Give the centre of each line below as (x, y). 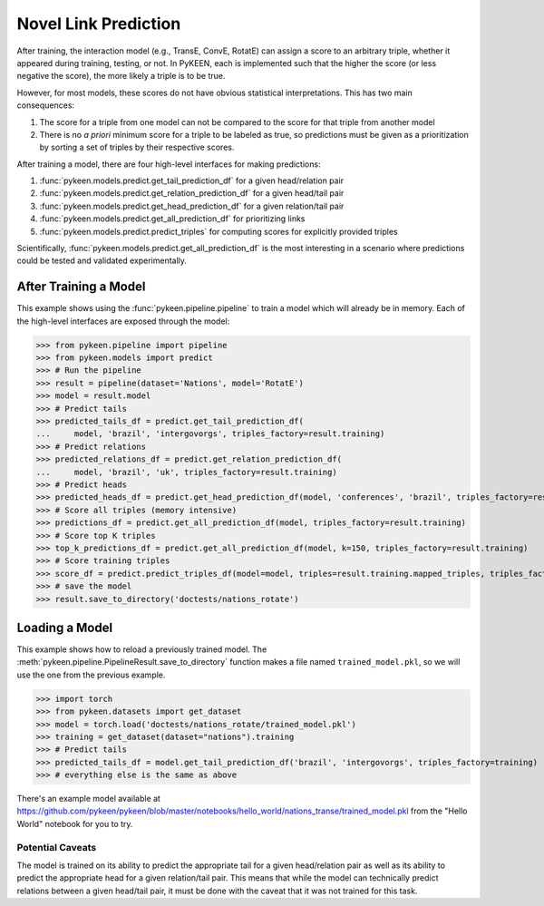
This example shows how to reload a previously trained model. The (142, 649)
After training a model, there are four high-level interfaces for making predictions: (169, 164)
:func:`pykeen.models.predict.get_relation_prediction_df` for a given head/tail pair (192, 193)
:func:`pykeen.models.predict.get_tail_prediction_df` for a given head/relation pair (192, 180)
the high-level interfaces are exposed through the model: (123, 321)
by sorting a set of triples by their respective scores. (137, 147)
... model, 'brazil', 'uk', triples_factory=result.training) (186, 472)
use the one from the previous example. (91, 675)
